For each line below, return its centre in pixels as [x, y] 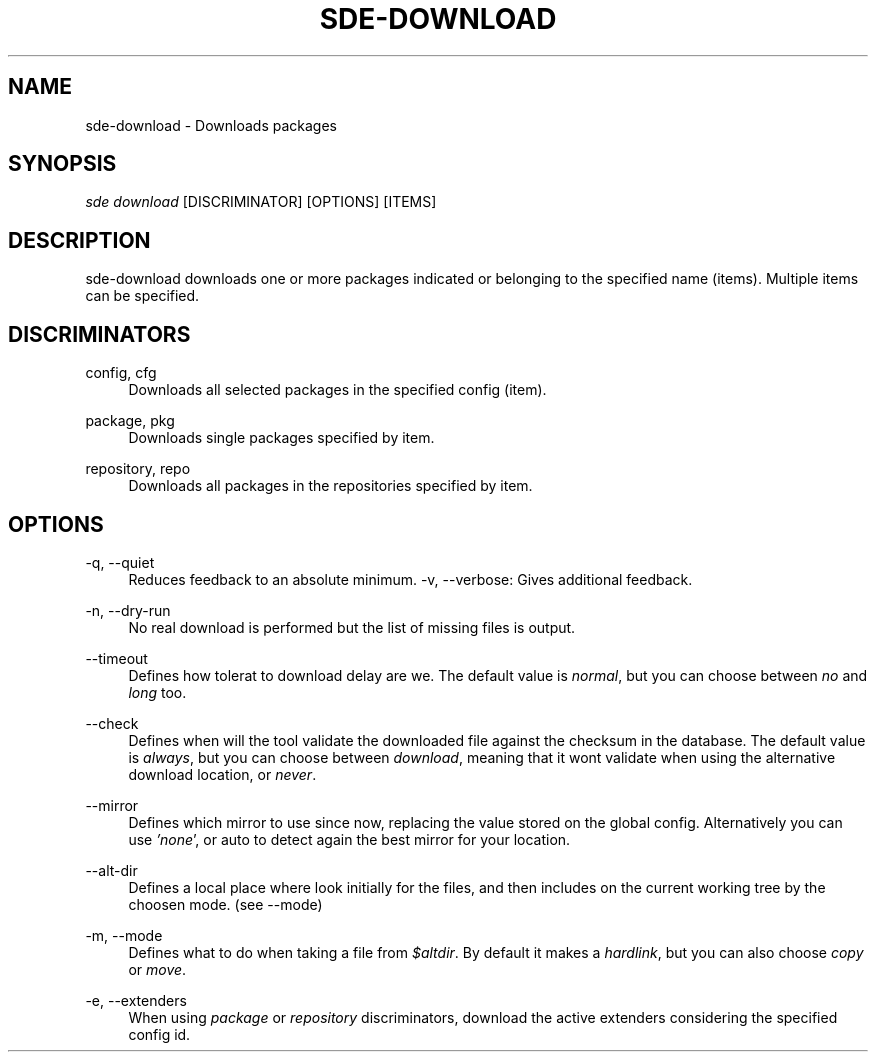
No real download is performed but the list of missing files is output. [352, 627]
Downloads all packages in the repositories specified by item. [330, 486]
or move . [157, 969]
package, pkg [130, 421]
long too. [157, 692]
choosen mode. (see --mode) [225, 904]
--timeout [116, 658]
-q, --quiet [120, 562]
